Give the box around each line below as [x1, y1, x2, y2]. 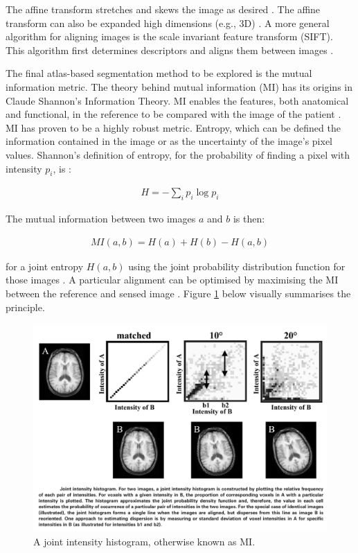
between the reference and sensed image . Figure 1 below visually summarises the [6, 286, 351, 300]
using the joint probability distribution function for [128, 258, 346, 273]
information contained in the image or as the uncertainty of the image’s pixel [6, 134, 332, 148]
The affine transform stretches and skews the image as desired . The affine [6, 2, 321, 16]
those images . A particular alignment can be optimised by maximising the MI [6, 272, 339, 287]
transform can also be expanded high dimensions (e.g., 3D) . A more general [6, 15, 330, 30]
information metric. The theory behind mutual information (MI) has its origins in [6, 79, 352, 94]
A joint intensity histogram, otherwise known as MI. [33, 534, 256, 548]
